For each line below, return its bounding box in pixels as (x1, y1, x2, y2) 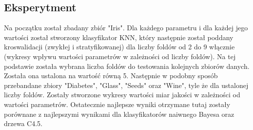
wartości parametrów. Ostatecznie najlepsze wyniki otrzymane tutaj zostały (4, 99, 231, 109)
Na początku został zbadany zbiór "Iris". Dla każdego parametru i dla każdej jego (4, 22, 248, 33)
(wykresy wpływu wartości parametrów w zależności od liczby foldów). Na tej (4, 51, 236, 61)
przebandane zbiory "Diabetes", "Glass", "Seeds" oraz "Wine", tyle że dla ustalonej (4, 80, 249, 90)
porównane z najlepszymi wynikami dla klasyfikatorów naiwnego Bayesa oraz (4, 108, 234, 119)
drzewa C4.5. (4, 118, 42, 129)
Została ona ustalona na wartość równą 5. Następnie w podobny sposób (4, 70, 218, 81)
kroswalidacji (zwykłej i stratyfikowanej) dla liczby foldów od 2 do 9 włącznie (4, 42, 235, 52)
